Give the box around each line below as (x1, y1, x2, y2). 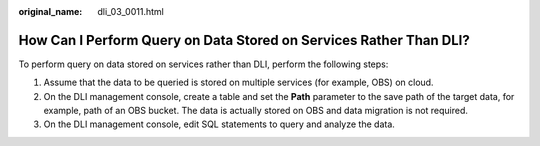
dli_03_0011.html (97, 6, 164, 17)
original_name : (18, 6, 83, 17)
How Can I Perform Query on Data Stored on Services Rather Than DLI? (18, 31, 470, 49)
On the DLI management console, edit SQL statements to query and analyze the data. (43, 118, 395, 130)
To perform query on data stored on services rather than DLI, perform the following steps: (18, 58, 389, 70)
